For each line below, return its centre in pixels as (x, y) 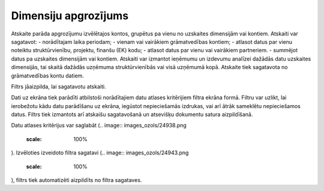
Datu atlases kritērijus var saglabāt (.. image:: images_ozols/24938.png (99, 126)
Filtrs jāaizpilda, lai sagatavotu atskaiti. (58, 86)
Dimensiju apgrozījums (70, 16)
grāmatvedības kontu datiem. (47, 76)
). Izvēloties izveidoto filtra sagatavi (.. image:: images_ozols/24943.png (100, 153)
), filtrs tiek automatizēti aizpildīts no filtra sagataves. (76, 180)
